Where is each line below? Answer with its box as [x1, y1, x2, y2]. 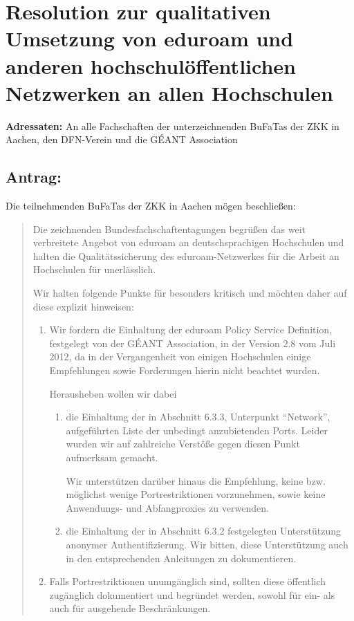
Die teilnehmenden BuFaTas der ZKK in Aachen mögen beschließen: [6, 198, 296, 213]
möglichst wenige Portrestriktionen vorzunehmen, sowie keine [66, 487, 326, 501]
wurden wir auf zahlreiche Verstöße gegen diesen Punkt [66, 436, 300, 451]
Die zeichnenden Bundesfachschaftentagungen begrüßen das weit [32, 221, 306, 236]
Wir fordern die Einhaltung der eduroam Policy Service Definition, [49, 322, 333, 337]
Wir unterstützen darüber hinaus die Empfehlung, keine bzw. [66, 473, 326, 488]
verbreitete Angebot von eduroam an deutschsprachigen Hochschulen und [32, 235, 344, 250]
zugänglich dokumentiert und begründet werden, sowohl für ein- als [49, 587, 335, 602]
